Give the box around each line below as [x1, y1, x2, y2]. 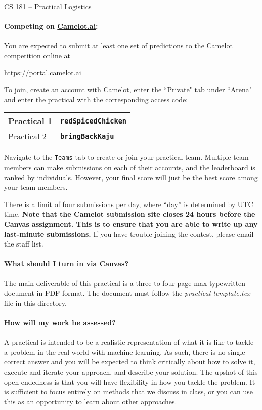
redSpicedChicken [60, 116, 127, 125]
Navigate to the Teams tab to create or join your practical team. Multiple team [4, 152, 249, 162]
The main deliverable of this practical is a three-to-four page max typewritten [4, 277, 246, 288]
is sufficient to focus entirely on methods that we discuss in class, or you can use [4, 386, 253, 397]
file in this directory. [4, 297, 67, 308]
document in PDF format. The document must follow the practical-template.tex [4, 288, 250, 298]
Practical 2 [8, 130, 47, 142]
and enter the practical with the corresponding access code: [4, 94, 188, 104]
